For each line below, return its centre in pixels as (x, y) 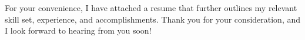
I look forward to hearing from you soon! (78, 30)
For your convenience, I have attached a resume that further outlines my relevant (151, 8)
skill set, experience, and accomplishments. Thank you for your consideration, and (153, 19)
